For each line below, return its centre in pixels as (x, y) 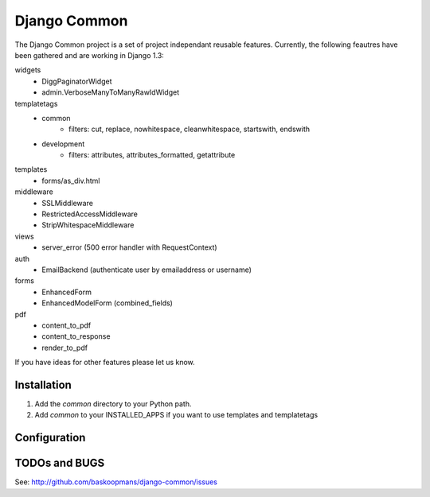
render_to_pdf (64, 348)
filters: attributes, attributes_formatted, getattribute (152, 155)
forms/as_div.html (71, 181)
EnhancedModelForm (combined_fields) (107, 303)
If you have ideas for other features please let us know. (105, 363)
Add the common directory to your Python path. (113, 404)
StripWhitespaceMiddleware (88, 225)
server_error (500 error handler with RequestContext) (130, 247)
